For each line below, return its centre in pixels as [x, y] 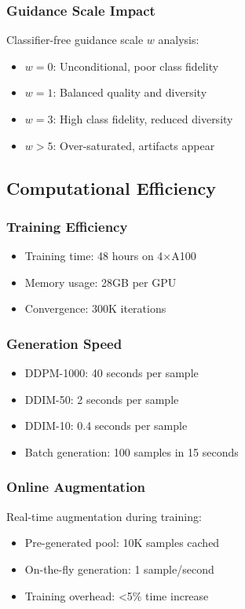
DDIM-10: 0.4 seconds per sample [106, 426]
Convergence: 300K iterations [95, 308]
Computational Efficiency [112, 187]
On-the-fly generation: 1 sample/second [119, 569]
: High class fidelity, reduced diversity [143, 119]
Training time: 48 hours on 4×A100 [110, 256]
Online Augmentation [76, 487]
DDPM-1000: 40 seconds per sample [112, 373]
